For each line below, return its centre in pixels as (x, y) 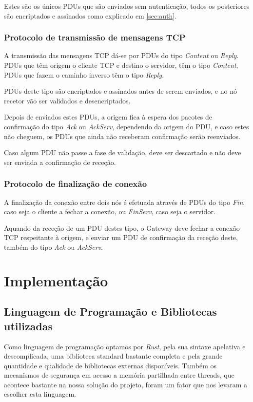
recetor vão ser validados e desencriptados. (67, 100)
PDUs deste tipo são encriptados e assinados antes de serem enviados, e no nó (120, 91)
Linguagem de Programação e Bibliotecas (110, 312)
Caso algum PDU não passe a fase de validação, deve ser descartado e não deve (123, 152)
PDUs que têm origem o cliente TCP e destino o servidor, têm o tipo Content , (121, 65)
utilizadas (29, 326)
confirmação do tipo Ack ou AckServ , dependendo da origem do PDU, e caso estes (126, 126)
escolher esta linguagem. (40, 394)
